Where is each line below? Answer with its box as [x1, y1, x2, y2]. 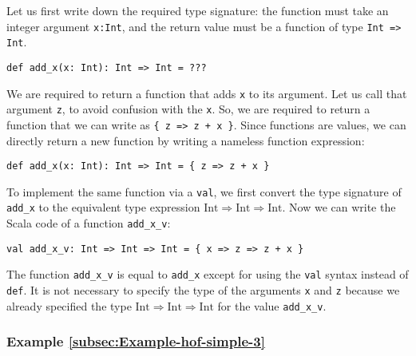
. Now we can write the [282, 199, 396, 216]
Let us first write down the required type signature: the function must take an [6, 2, 389, 18]
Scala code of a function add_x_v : [6, 215, 171, 231]
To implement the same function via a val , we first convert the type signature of [6, 183, 402, 200]
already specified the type [6, 297, 132, 314]
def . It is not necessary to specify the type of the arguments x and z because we [6, 282, 400, 299]
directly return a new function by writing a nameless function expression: [6, 132, 365, 148]
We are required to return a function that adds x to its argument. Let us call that [6, 85, 407, 101]
